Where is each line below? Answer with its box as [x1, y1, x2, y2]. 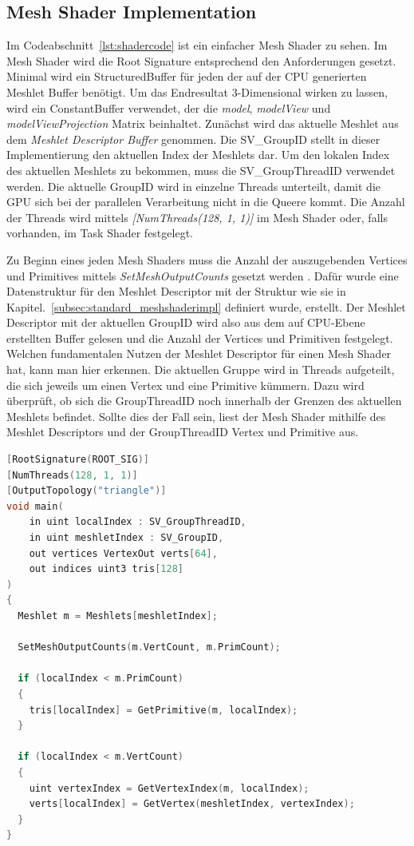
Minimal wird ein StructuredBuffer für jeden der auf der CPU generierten [6, 68, 367, 85]
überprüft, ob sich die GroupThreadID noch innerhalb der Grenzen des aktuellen [6, 392, 402, 409]
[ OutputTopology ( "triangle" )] [6, 485, 167, 497]
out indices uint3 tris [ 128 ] [29, 563, 183, 575]
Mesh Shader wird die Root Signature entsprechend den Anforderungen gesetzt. [6, 52, 396, 69]
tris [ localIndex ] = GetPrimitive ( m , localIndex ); [29, 704, 298, 716]
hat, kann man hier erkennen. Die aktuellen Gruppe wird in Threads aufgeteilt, [6, 361, 395, 378]
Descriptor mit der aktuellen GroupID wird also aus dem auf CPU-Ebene [6, 314, 365, 331]
